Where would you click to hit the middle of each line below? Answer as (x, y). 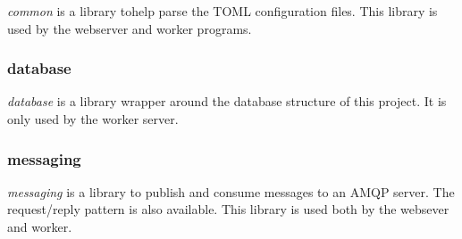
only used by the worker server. (93, 119)
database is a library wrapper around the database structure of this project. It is (227, 101)
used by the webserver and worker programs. (130, 28)
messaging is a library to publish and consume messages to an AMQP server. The (231, 191)
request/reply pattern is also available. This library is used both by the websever (228, 209)
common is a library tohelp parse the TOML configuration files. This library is (223, 11)
